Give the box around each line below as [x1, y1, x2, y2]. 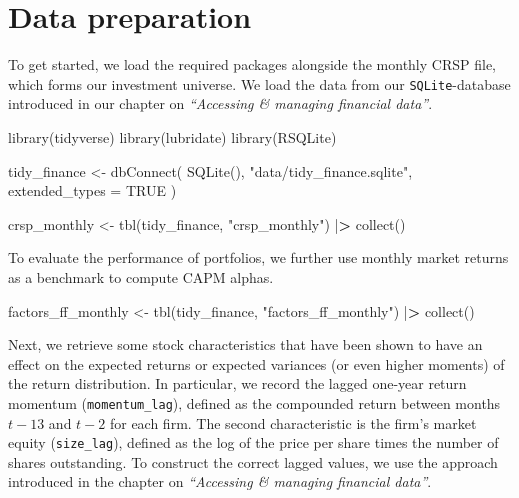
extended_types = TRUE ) [8, 180, 177, 201]
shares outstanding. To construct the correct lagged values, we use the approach [8, 451, 498, 472]
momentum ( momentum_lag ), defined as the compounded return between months [8, 392, 501, 413]
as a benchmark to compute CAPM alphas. [8, 266, 274, 287]
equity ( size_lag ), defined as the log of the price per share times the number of [8, 432, 499, 453]
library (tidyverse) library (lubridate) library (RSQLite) [8, 126, 337, 147]
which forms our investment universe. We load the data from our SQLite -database [8, 73, 511, 94]
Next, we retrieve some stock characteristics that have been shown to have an [8, 334, 483, 355]
